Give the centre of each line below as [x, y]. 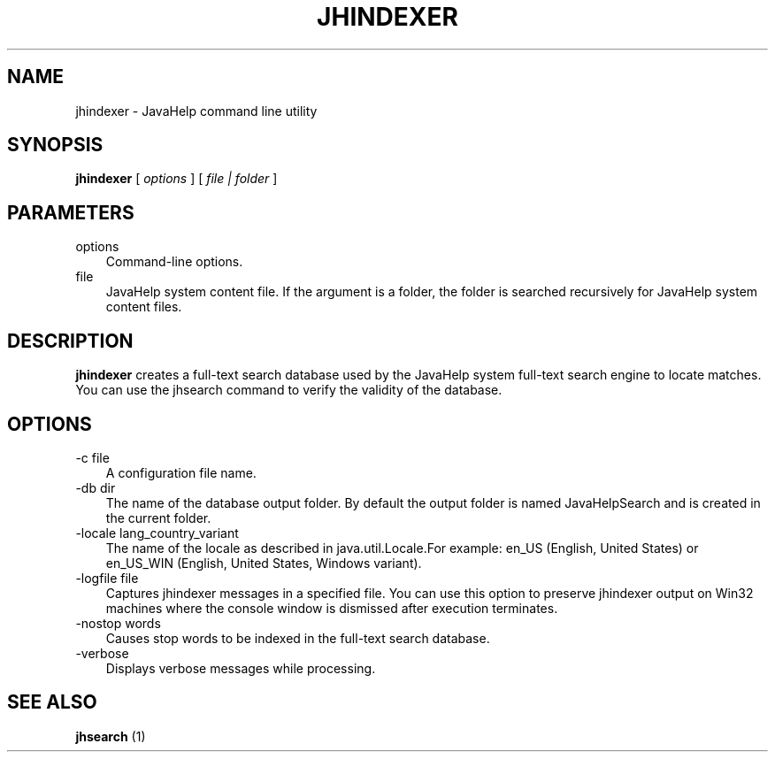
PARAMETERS [71, 212]
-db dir [96, 487]
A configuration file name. [181, 472]
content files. [144, 307]
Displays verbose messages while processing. [241, 668]
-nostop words [118, 623]
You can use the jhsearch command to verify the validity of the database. [289, 390]
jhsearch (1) [111, 736]
